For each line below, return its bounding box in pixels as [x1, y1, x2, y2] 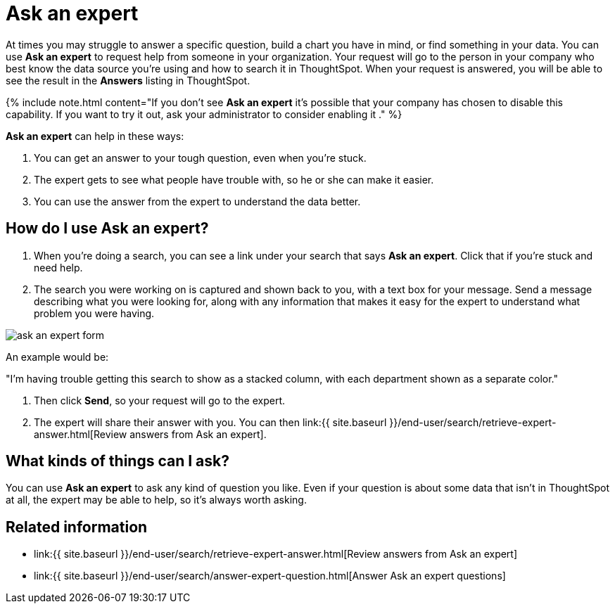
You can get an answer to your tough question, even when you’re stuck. [34, 151, 367, 164]
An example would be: [6, 350, 109, 363]
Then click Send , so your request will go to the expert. [34, 394, 285, 406]
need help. [34, 261, 83, 274]
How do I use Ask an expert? [6, 219, 209, 238]
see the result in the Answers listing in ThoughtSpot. [6, 74, 251, 86]
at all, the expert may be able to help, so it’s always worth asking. [6, 494, 307, 506]
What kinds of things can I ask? [6, 452, 229, 470]
